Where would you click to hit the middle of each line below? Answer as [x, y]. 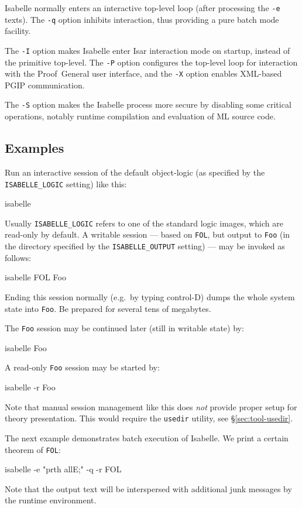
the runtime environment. [51, 500]
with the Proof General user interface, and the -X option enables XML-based [143, 73]
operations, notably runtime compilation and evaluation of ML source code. [140, 116]
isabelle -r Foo [30, 387]
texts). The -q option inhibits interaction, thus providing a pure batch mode [142, 19]
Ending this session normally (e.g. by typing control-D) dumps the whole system [150, 296]
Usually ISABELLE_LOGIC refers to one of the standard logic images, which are [144, 223]
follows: [18, 257]
